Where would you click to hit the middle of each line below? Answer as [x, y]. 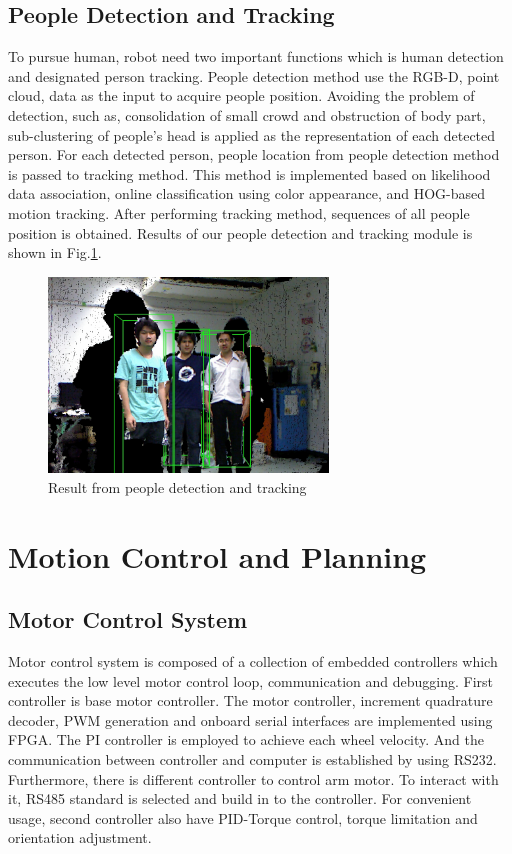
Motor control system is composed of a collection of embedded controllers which [253, 661]
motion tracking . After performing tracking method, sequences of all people [239, 212]
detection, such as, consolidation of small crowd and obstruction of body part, [247, 114]
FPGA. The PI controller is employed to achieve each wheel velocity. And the [246, 739]
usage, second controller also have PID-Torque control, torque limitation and [243, 817]
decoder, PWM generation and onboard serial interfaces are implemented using [250, 719]
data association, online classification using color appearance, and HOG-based [247, 193]
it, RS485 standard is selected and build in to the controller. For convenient [240, 798]
